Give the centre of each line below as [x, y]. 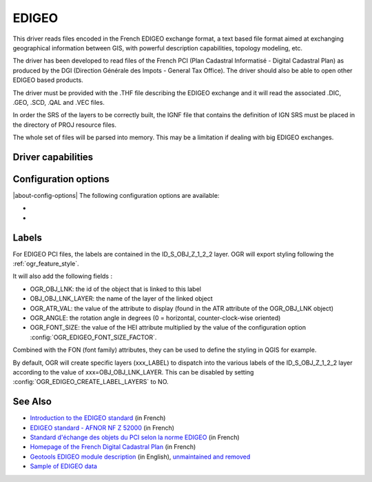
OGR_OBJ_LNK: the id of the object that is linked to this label [115, 289]
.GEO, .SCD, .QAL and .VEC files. [59, 102]
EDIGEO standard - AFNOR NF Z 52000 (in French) [102, 428]
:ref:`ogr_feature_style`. [46, 264]
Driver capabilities [53, 157]
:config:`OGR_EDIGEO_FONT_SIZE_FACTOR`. [93, 337]
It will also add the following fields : [63, 277]
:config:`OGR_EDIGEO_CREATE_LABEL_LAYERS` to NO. [91, 382]
